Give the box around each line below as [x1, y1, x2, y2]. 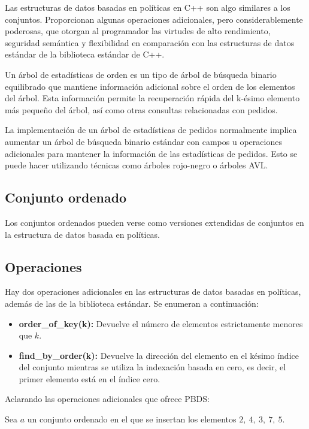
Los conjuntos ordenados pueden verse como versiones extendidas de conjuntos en [5, 216, 304, 228]
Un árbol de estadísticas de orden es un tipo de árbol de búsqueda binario [5, 68, 277, 80]
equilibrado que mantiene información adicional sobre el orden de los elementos [5, 80, 295, 92]
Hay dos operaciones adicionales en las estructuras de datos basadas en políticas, [5, 285, 301, 298]
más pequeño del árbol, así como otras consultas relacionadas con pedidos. [5, 103, 278, 116]
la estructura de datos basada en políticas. [5, 228, 160, 240]
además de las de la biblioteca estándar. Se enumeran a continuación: [5, 297, 259, 309]
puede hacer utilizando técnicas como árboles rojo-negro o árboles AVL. [5, 159, 268, 171]
